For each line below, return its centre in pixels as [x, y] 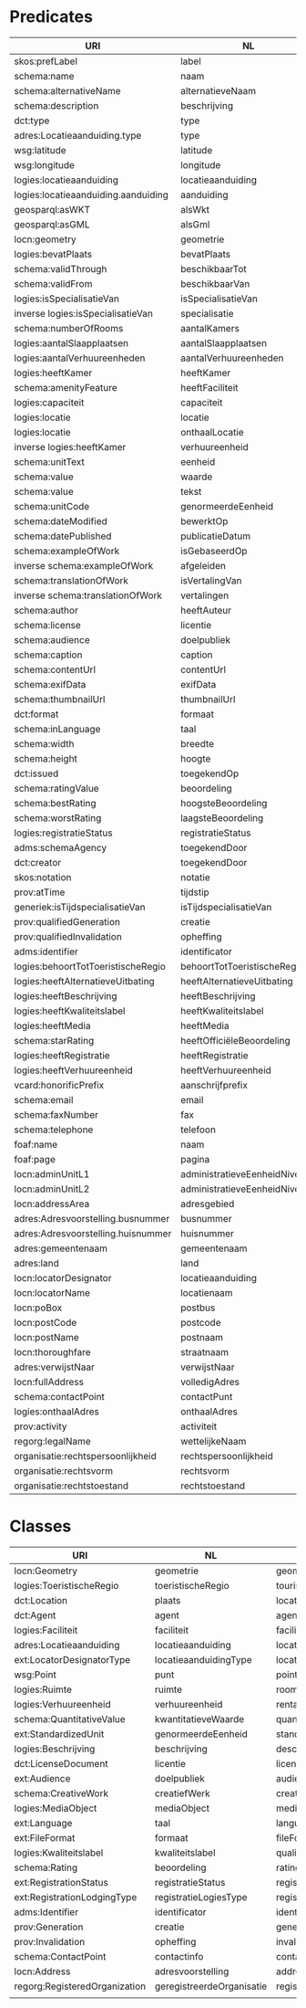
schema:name [44, 76]
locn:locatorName [52, 1292]
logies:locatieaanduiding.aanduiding [91, 194]
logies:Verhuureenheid [62, 1704]
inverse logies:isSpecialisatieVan [83, 313]
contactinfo [179, 1956]
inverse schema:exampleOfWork [84, 565]
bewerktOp [204, 520]
